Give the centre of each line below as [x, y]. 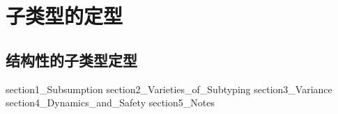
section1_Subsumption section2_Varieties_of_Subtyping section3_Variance [169, 89]
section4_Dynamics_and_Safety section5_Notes [110, 103]
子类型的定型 [64, 16]
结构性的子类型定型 [71, 59]
